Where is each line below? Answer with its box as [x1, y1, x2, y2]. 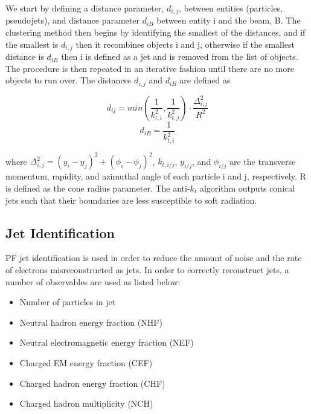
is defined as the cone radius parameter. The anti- [5, 181, 190, 194]
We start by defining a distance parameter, [5, 2, 164, 14]
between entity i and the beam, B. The [156, 14, 301, 27]
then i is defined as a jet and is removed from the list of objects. [61, 50, 298, 63]
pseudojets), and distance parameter [5, 14, 139, 27]
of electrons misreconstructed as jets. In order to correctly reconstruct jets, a [5, 263, 289, 276]
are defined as [179, 74, 231, 86]
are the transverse [229, 155, 296, 167]
